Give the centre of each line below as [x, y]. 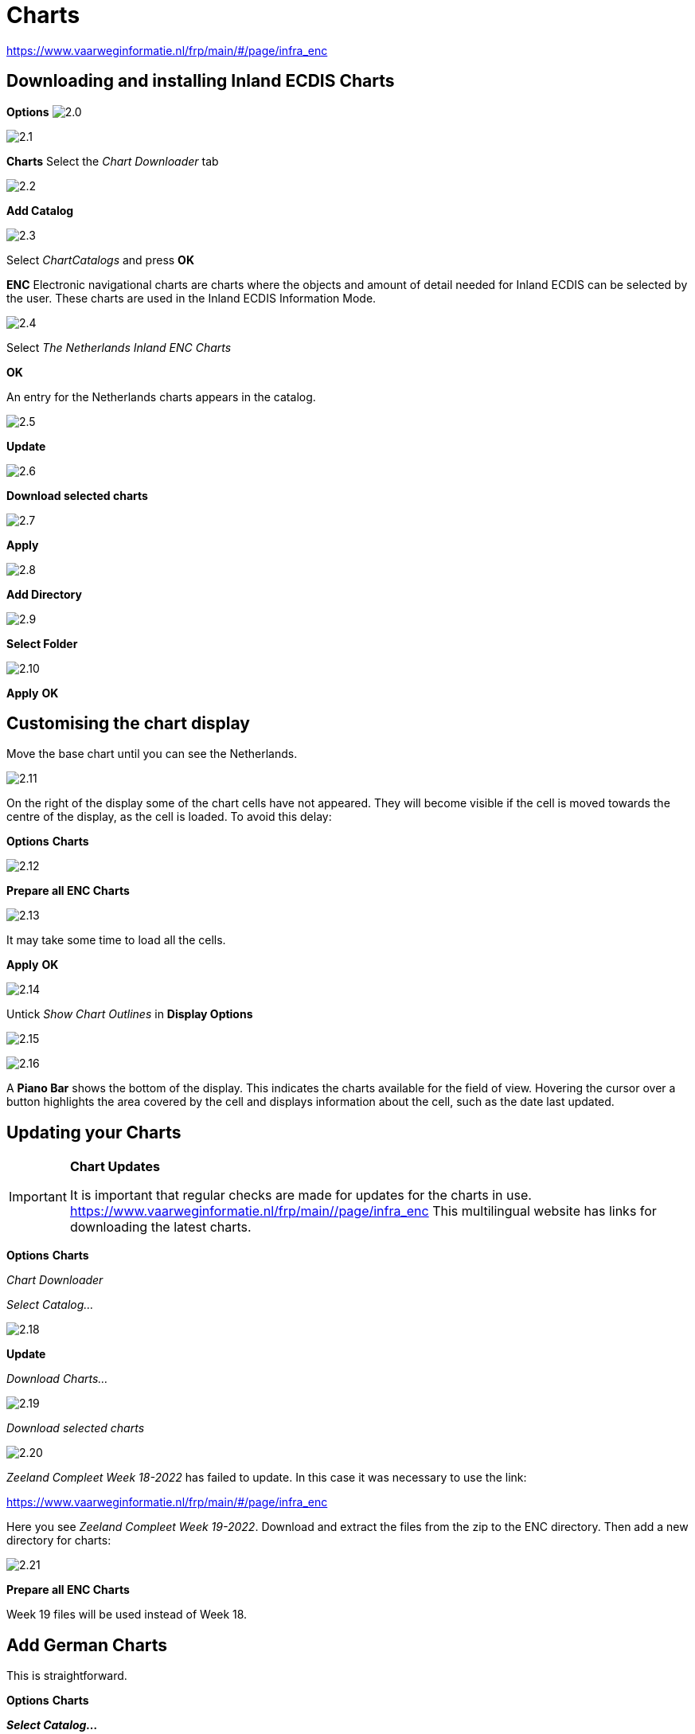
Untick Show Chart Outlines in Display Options [130, 1014]
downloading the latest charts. [160, 1227]
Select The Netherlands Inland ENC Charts [119, 347]
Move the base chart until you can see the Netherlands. [152, 754]
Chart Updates [115, 1167]
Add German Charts [87, 1645]
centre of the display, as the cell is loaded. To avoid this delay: [169, 817]
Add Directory [44, 594]
